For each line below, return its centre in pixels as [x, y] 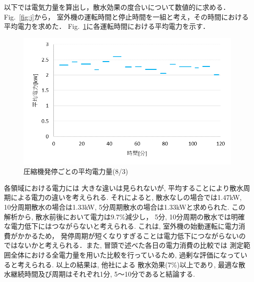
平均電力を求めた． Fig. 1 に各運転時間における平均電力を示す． [107, 26]
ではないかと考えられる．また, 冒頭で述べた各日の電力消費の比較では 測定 [124, 245]
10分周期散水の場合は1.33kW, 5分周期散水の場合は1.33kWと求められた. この [125, 207]
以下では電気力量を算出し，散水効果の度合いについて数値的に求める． [117, 7]
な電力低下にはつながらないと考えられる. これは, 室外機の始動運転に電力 [121, 226]
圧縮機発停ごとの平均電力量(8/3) [76, 171]
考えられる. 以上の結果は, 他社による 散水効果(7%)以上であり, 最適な [128, 264]
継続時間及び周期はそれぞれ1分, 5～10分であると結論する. [103, 274]
